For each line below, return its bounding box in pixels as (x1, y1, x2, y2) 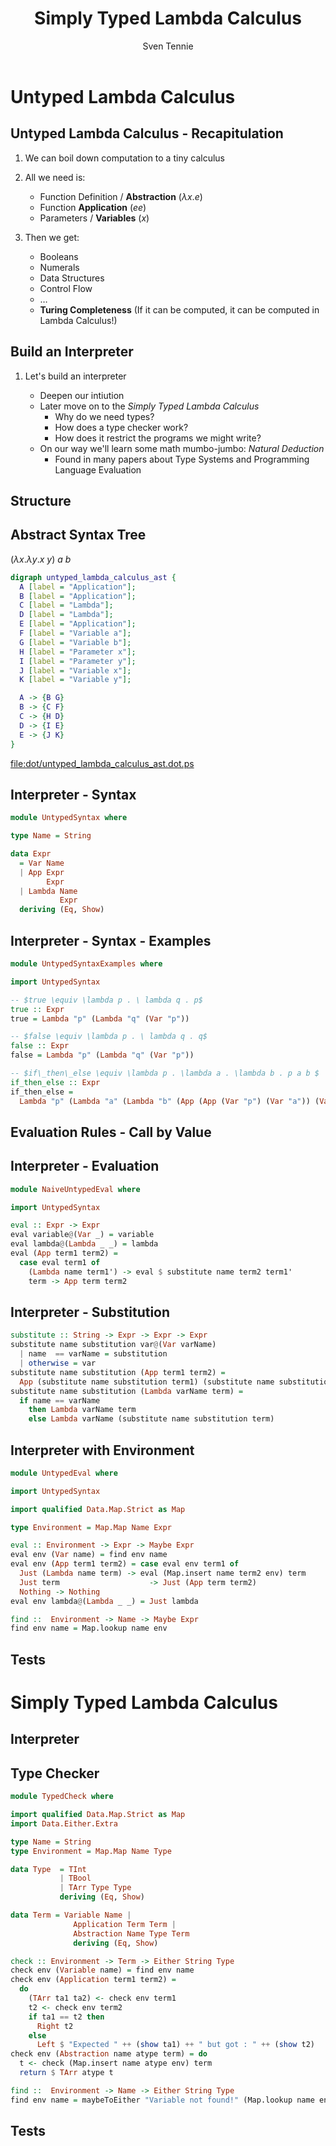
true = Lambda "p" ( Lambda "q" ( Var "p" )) (10, 1013, 190, 1024)
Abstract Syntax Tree (10, 527, 147, 544)
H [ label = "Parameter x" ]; (19, 647, 137, 657)
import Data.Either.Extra (10, 1818, 118, 1829)
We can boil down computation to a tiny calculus (24, 152, 225, 164)
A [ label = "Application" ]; (19, 582, 137, 592)
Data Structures (39, 272, 105, 284)
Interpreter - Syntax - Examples (10, 932, 212, 949)
